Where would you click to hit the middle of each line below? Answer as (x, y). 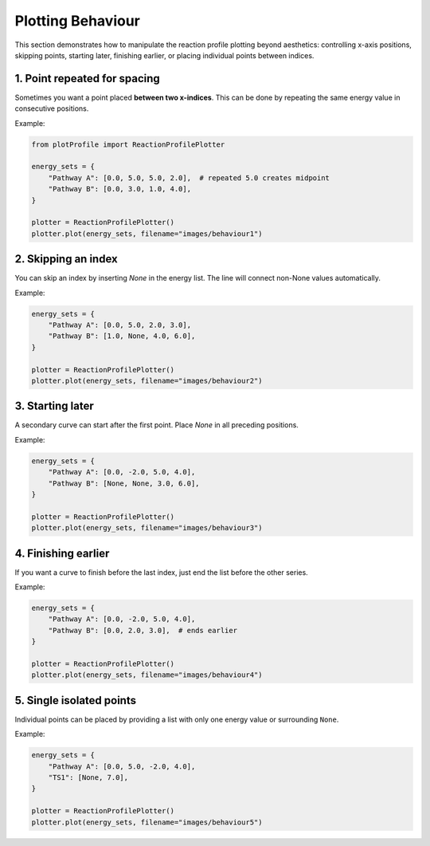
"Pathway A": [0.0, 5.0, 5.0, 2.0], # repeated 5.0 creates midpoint (189, 178)
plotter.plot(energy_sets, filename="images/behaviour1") (147, 234)
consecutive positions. (52, 108)
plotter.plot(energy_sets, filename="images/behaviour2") (147, 380)
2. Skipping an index (66, 259)
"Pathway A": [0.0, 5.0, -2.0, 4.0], (122, 766)
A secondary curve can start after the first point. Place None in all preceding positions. (156, 425)
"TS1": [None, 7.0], (88, 778)
